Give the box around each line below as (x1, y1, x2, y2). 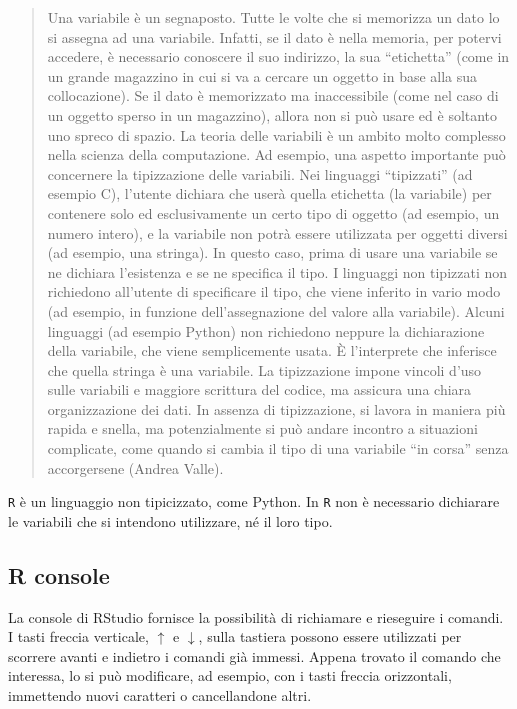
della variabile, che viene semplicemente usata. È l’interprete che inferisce (47, 340, 497, 361)
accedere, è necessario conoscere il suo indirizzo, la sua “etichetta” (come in (47, 46, 510, 67)
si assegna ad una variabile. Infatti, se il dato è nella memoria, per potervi (47, 26, 502, 47)
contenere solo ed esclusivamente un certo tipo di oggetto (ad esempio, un (47, 202, 500, 223)
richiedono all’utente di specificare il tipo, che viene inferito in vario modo (47, 281, 501, 302)
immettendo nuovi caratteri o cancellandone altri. (8, 685, 312, 706)
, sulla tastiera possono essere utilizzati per (198, 626, 462, 647)
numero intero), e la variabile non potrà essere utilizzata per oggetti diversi (47, 222, 508, 243)
